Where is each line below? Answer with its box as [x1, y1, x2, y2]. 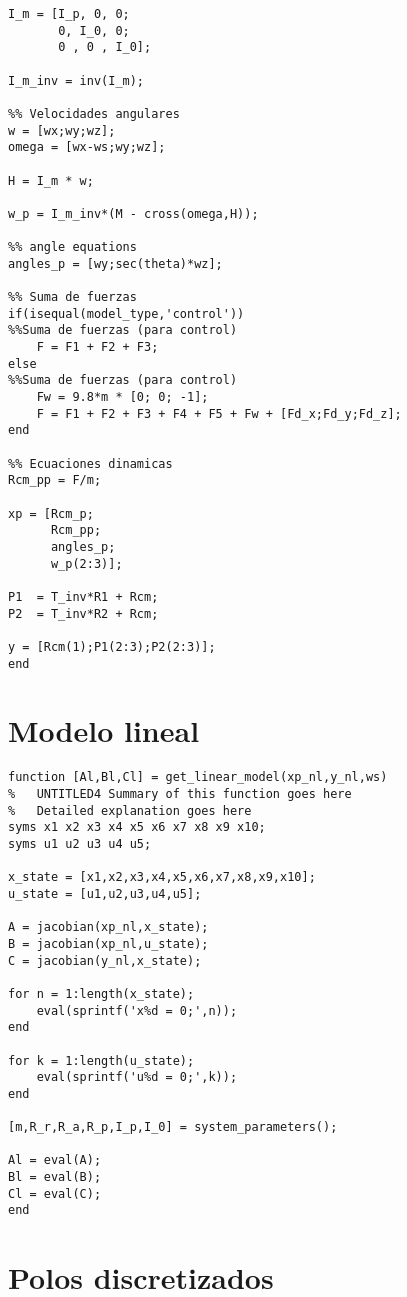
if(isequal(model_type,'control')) [8, 306, 245, 321]
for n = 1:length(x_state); [8, 986, 195, 1001]
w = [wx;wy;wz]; [8, 123, 116, 138]
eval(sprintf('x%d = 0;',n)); [36, 1003, 238, 1018]
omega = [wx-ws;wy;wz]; [8, 140, 166, 155]
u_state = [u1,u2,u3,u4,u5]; [8, 886, 202, 901]
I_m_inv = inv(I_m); [8, 73, 145, 88]
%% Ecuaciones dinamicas [8, 456, 173, 471]
